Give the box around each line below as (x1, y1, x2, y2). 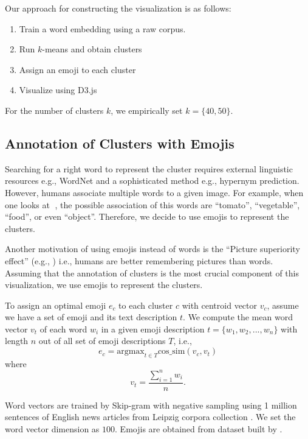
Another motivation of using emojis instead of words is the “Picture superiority (5, 242, 300, 255)
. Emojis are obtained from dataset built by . (115, 422, 282, 435)
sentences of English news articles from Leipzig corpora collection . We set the (5, 410, 296, 423)
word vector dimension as (5, 422, 100, 435)
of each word (39, 322, 87, 335)
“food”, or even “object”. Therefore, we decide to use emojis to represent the (5, 210, 289, 223)
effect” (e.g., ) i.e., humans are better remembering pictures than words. (5, 254, 273, 267)
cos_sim (157, 347, 185, 356)
